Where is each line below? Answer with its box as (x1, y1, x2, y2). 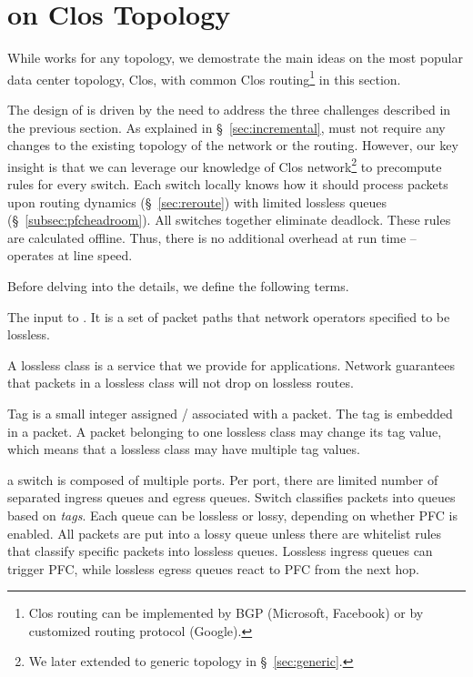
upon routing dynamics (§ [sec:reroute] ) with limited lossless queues (7, 192, 387, 211)
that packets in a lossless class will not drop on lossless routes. (7, 373, 354, 392)
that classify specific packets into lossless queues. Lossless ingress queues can (7, 541, 433, 561)
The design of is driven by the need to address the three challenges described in (7, 99, 451, 118)
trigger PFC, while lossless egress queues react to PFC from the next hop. (7, 559, 419, 578)
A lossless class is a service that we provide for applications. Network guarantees (7, 355, 456, 374)
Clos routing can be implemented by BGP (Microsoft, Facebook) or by (28, 603, 424, 622)
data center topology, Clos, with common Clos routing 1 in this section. (7, 66, 401, 88)
